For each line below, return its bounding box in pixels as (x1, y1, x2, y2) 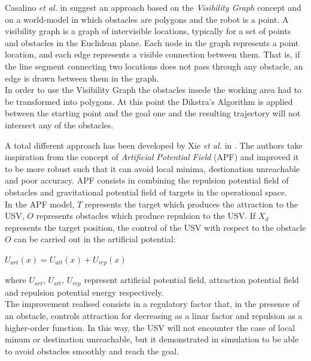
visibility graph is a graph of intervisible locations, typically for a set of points (5, 25, 291, 37)
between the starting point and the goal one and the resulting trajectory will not (5, 107, 301, 119)
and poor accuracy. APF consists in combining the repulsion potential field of (5, 174, 289, 186)
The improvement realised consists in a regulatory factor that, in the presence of (5, 297, 300, 310)
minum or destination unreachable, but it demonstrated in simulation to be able (5, 333, 299, 345)
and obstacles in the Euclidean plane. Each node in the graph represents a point (5, 36, 299, 49)
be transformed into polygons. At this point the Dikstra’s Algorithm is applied (5, 95, 293, 107)
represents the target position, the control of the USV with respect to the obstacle (5, 221, 306, 233)
